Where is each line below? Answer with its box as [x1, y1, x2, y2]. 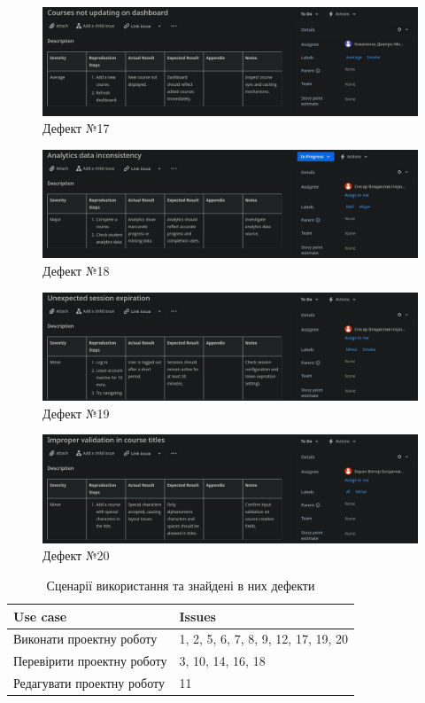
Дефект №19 [42, 403, 110, 422]
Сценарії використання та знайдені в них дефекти [46, 576, 315, 594]
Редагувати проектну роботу [13, 674, 165, 692]
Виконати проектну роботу [13, 629, 158, 648]
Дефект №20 [42, 546, 110, 565]
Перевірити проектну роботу [13, 652, 167, 670]
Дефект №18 [42, 261, 110, 279]
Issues [179, 606, 216, 625]
